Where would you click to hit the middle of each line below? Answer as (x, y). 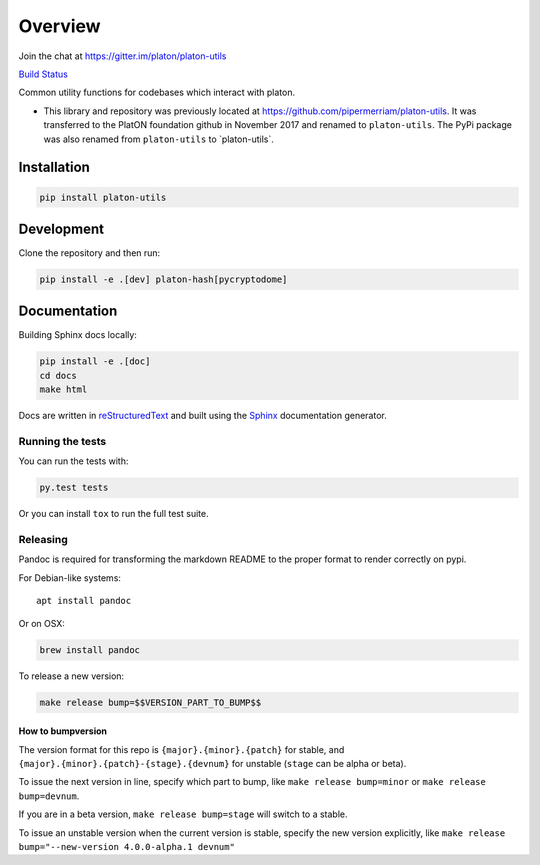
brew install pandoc (89, 649)
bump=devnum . (49, 796)
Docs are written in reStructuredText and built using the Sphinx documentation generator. (202, 416)
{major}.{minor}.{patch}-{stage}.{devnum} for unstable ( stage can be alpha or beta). (212, 763)
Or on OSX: (41, 623)
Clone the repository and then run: (89, 253)
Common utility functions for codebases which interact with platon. (156, 92)
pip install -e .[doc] (95, 361)
